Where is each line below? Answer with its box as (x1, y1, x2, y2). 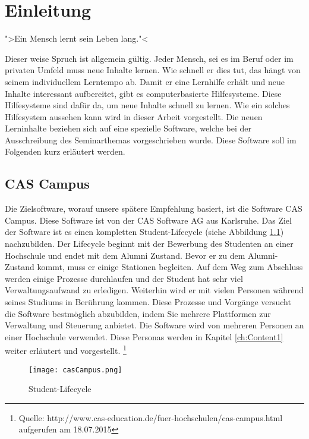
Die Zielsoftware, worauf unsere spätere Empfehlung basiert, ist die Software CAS (5, 202, 302, 215)
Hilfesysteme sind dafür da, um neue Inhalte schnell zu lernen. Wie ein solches (5, 99, 290, 111)
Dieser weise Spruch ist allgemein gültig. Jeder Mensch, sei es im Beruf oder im (5, 52, 294, 64)
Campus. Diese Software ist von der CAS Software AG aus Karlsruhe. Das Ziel (5, 214, 292, 226)
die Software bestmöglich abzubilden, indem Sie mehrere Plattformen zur (5, 307, 271, 319)
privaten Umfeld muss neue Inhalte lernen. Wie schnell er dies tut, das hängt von (5, 64, 301, 76)
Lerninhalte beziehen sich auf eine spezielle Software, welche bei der (5, 122, 251, 134)
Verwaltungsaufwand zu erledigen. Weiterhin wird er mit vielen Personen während (5, 284, 304, 296)
